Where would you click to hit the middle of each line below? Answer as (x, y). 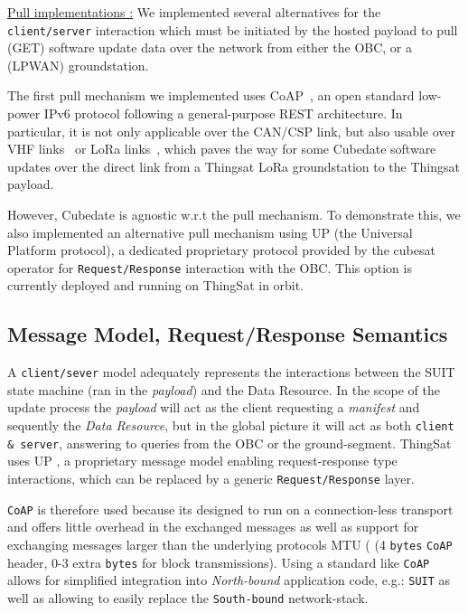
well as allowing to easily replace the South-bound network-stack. (188, 597)
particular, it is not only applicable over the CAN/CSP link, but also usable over (232, 131)
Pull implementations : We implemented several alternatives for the (194, 12)
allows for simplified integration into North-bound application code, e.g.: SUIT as (229, 580)
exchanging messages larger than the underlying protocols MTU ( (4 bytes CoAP (230, 544)
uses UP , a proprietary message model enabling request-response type (202, 461)
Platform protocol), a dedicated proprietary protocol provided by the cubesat (221, 250)
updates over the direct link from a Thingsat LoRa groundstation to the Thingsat (234, 166)
